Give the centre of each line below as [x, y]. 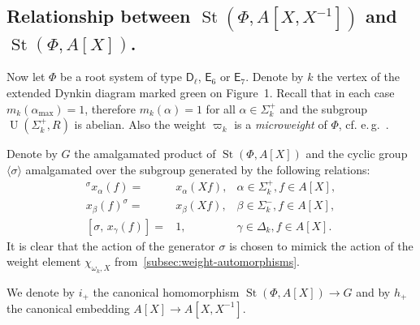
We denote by [41, 291]
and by [373, 291]
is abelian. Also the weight [140, 124]
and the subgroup [324, 108]
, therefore [110, 108]
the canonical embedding [68, 308]
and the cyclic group [357, 154]
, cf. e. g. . [364, 124]
